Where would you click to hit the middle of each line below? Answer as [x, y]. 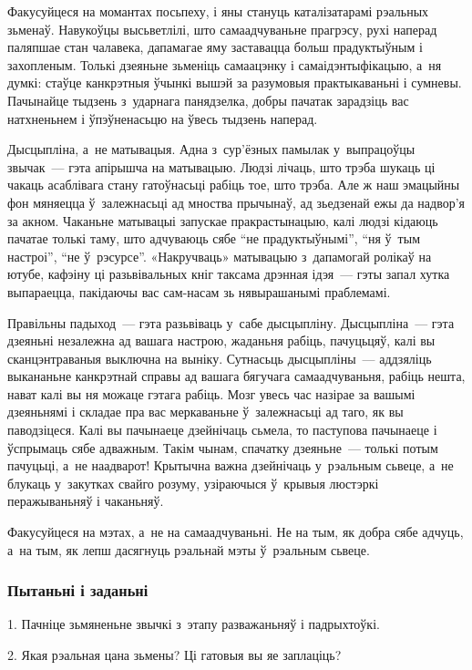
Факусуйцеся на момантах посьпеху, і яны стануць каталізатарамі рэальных [218, 11]
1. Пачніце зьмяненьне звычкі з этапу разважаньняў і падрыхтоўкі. [194, 624]
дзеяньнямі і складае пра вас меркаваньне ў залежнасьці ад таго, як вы [205, 412]
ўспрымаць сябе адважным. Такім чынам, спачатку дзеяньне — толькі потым [223, 447]
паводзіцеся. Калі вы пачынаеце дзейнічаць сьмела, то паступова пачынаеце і [222, 430]
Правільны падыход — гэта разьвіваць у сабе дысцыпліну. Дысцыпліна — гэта [231, 322]
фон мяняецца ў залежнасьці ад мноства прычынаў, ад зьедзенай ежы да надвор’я [236, 202]
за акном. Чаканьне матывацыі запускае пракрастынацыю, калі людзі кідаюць [223, 220]
